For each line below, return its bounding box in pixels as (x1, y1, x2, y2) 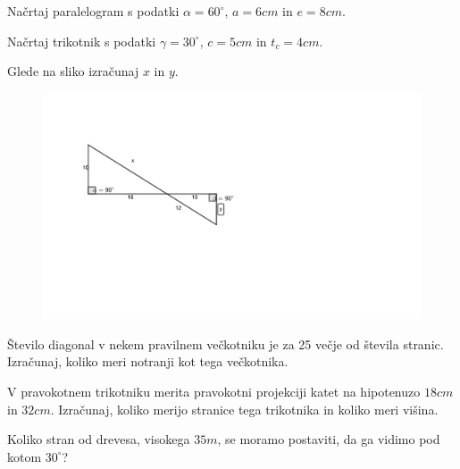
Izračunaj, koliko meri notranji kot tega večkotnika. (7, 352, 289, 371)
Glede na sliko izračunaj (7, 62, 139, 80)
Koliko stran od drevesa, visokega (7, 430, 190, 448)
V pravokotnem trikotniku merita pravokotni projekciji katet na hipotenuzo (7, 381, 421, 400)
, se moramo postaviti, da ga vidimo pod (217, 430, 440, 448)
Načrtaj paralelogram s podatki (7, 2, 180, 20)
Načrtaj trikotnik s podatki (7, 31, 156, 50)
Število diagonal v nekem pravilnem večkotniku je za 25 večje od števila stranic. (7, 334, 444, 353)
